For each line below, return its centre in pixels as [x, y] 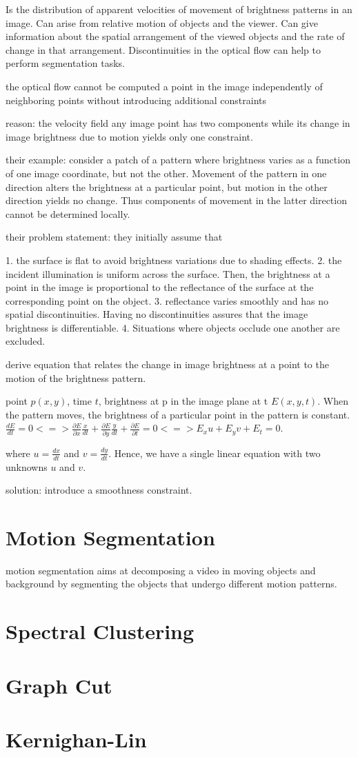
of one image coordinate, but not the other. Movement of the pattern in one [166, 173]
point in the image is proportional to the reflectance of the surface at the [160, 287]
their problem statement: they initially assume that [114, 237]
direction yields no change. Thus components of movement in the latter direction [176, 200]
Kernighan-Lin [76, 739]
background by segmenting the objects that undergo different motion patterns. [171, 584]
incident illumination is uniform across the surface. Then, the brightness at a [168, 273]
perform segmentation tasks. [65, 63]
